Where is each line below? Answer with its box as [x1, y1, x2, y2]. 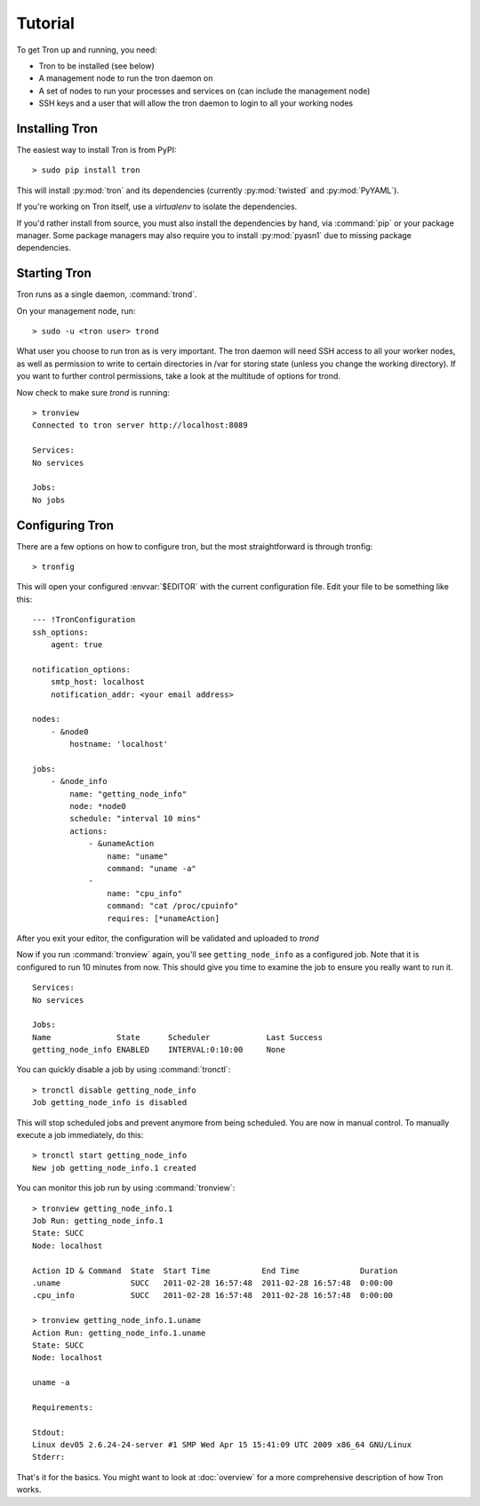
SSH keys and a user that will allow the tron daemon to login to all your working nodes [38, 98, 354, 108]
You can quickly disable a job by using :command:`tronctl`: [16, 1064, 231, 1075]
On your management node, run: [16, 305, 136, 316]
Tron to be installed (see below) [38, 60, 155, 71]
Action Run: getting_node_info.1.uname [32, 1327, 206, 1338]
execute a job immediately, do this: [16, 1130, 144, 1141]
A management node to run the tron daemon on [38, 73, 213, 84]
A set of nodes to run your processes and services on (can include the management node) [38, 85, 371, 96]
